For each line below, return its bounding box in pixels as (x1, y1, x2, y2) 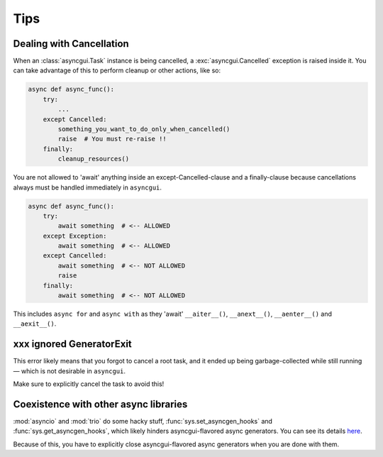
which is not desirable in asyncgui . (21, 366, 126, 375)
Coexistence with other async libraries (13, 398, 188, 410)
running (339, 357, 362, 365)
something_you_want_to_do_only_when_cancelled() (57, 125, 231, 133)
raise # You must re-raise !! (57, 135, 167, 143)
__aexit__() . (13, 319, 57, 328)
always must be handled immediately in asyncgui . (13, 183, 162, 192)
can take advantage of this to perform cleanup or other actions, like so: (13, 66, 221, 75)
